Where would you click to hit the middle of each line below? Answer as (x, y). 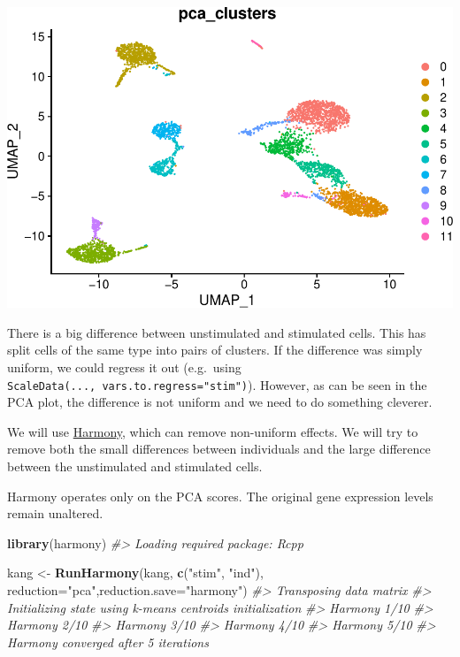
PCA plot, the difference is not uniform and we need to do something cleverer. (220, 402)
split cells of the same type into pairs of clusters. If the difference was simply (215, 350)
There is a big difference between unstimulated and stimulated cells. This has (217, 332)
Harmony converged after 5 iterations (108, 642)
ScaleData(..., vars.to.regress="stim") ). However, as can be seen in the (217, 384)
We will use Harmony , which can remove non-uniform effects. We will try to (213, 431)
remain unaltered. (55, 513)
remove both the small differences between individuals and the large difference (219, 449)
